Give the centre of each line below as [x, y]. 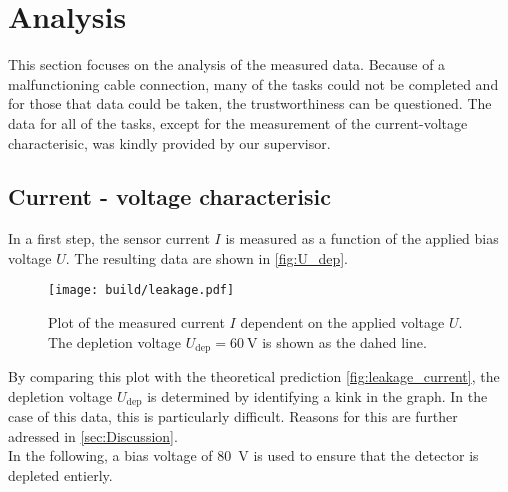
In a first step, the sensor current [109, 238]
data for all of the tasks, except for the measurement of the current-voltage [238, 122]
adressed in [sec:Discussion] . [93, 435]
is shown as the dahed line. [344, 341]
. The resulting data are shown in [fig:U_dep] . [206, 257]
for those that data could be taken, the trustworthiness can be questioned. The [250, 103]
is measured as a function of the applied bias [362, 238]
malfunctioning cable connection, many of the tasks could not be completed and [253, 83]
